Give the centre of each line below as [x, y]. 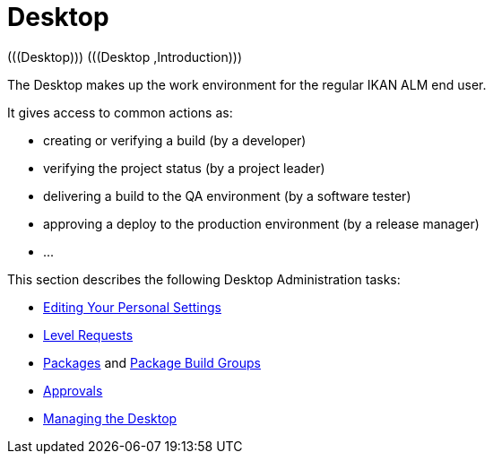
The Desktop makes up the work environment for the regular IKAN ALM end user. [247, 84]
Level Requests [88, 335]
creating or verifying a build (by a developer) [175, 140]
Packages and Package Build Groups [152, 362]
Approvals [73, 390]
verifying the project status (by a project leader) [184, 168]
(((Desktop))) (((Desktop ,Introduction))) [125, 57]
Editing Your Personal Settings [132, 307]
